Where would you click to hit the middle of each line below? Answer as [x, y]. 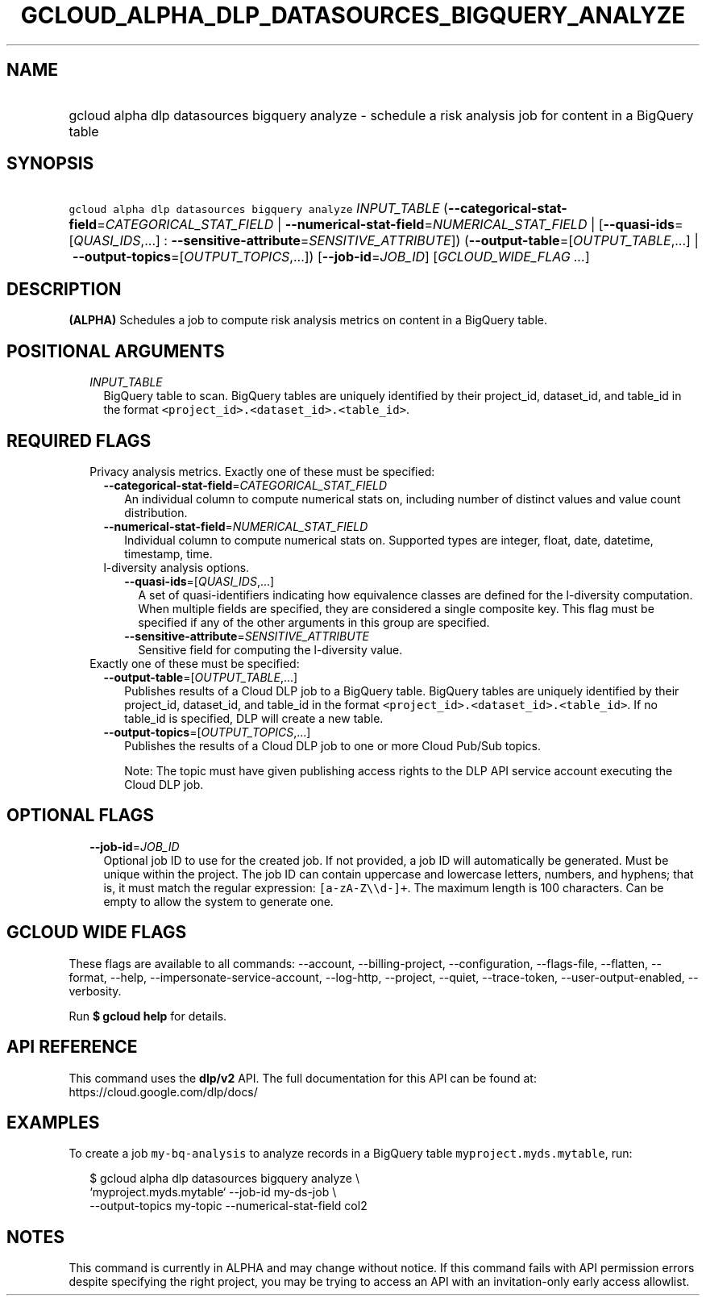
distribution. [156, 512]
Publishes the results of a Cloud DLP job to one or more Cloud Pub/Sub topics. [332, 745]
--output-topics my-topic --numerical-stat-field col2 [228, 1206]
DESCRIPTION [64, 289]
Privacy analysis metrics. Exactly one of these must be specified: [262, 471]
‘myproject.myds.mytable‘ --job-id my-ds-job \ [213, 1192]
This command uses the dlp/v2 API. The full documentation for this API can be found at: [303, 1078]
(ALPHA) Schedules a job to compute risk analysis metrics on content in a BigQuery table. [308, 320]
